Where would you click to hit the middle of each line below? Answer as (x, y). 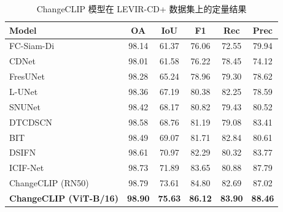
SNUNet (25, 106)
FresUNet (27, 76)
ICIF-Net (27, 168)
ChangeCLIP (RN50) (49, 183)
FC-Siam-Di (32, 46)
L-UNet (24, 91)
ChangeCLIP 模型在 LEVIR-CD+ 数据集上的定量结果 (141, 9)
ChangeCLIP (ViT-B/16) (64, 198)
